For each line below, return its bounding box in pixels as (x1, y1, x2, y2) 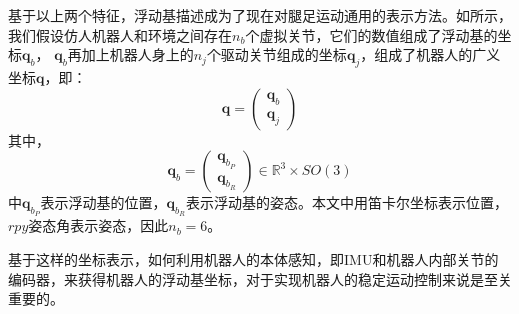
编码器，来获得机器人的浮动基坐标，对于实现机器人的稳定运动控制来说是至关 (8, 268, 512, 289)
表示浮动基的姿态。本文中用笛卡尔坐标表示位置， (185, 192, 508, 213)
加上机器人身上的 (81, 44, 194, 65)
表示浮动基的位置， (40, 192, 167, 213)
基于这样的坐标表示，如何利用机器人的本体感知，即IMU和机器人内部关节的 (8, 248, 499, 269)
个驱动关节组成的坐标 (206, 44, 347, 65)
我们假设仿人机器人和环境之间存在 (8, 24, 232, 45)
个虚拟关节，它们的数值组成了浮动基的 (245, 24, 498, 45)
